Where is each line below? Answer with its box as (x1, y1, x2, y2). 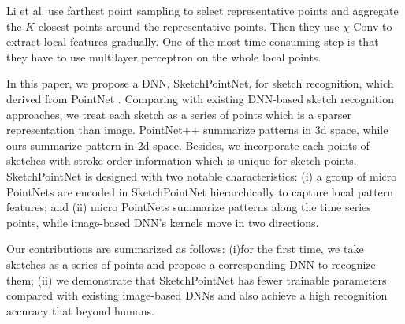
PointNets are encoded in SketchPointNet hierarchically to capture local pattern (6, 183, 394, 199)
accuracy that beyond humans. (6, 302, 154, 318)
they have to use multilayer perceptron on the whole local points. (6, 48, 321, 65)
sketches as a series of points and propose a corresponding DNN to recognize (6, 255, 376, 272)
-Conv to (349, 17, 392, 34)
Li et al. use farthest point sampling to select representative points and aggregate (6, 2, 399, 18)
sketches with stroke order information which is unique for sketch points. (6, 152, 357, 169)
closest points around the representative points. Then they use (38, 17, 340, 34)
